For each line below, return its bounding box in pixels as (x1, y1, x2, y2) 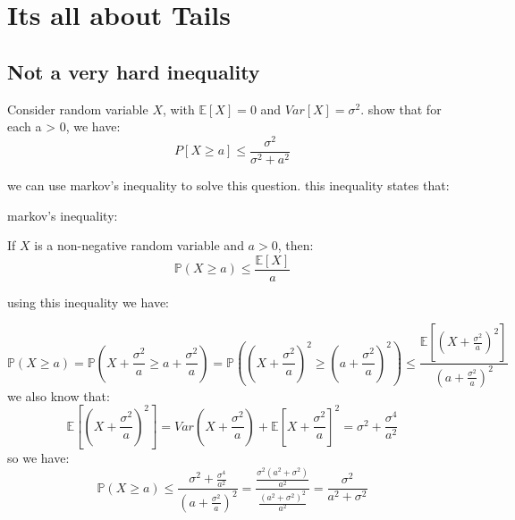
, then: (277, 236, 314, 255)
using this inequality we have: (7, 292, 169, 311)
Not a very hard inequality (7, 57, 260, 85)
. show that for (360, 99, 442, 118)
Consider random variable (7, 99, 148, 118)
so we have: (7, 449, 70, 467)
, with (162, 99, 195, 118)
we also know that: (7, 386, 110, 405)
